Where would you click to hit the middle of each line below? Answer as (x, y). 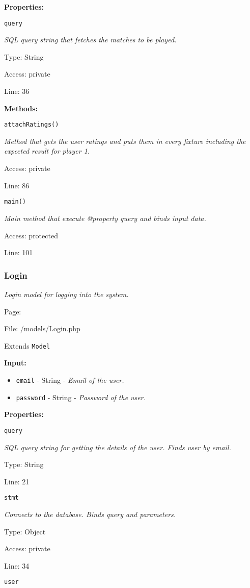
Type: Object (25, 531)
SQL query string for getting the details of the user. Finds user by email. (118, 447)
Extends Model (27, 345)
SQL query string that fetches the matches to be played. (90, 40)
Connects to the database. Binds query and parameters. (90, 514)
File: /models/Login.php (42, 328)
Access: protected (31, 235)
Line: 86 (17, 185)
